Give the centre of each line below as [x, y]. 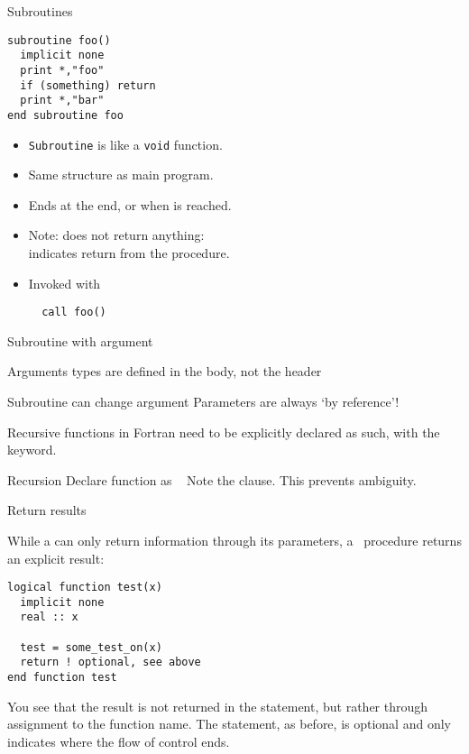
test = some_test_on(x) [91, 647]
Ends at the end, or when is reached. [130, 204]
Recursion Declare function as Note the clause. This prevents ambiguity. [212, 479]
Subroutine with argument [80, 340]
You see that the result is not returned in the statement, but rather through [218, 706]
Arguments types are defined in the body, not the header [165, 371]
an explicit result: [56, 558]
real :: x [49, 617]
